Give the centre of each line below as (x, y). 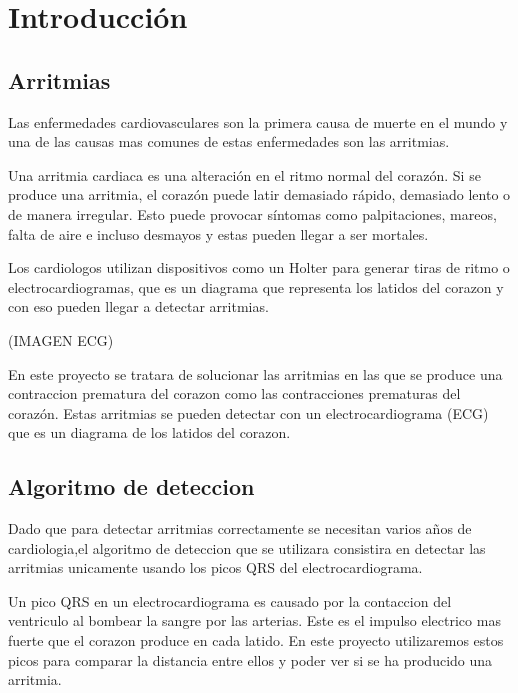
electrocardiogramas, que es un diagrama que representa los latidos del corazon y (256, 286)
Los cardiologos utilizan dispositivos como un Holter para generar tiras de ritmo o (259, 267)
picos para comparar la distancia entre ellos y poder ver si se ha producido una (250, 659)
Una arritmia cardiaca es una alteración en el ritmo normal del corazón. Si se (244, 174)
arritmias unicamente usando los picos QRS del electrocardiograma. (215, 567)
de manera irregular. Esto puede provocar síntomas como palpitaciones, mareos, (252, 213)
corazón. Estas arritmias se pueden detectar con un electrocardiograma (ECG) (248, 412)
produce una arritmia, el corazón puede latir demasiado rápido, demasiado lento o (259, 194)
